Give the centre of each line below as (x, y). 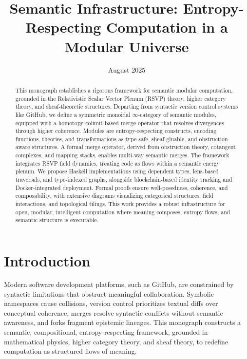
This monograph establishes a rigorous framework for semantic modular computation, (124, 90)
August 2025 (127, 69)
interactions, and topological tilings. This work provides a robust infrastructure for (120, 204)
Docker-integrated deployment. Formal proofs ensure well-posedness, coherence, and (122, 187)
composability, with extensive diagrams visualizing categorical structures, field (114, 196)
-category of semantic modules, (177, 114)
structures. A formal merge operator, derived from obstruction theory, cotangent (134, 147)
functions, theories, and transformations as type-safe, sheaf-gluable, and (106, 139)
